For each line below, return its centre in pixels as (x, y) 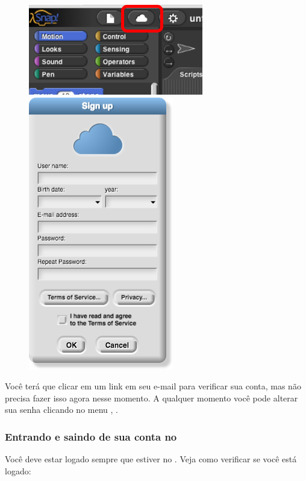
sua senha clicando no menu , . (61, 410)
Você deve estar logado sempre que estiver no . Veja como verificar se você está (151, 459)
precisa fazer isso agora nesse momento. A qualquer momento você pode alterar (151, 398)
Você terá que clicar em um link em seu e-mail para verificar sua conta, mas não (153, 386)
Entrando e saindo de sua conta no (91, 436)
